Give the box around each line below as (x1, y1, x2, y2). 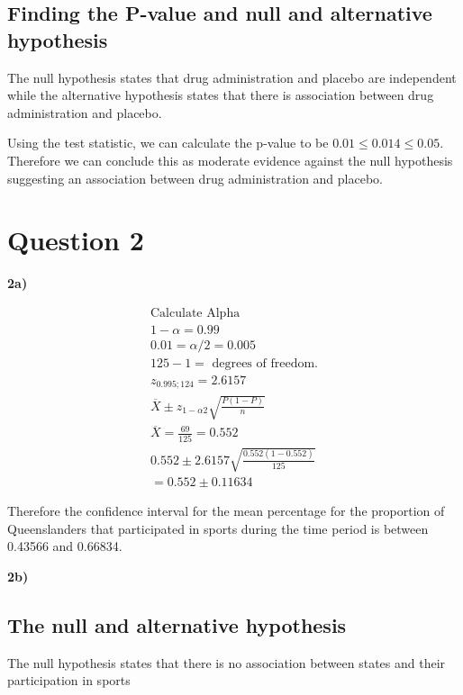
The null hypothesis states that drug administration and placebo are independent (7, 68, 457, 86)
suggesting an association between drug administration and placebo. (7, 168, 383, 187)
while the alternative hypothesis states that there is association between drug (7, 86, 434, 104)
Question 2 (7, 221, 144, 258)
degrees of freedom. (212, 357, 318, 370)
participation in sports (7, 671, 131, 690)
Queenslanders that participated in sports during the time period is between (7, 519, 429, 537)
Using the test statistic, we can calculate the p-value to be (7, 133, 329, 152)
